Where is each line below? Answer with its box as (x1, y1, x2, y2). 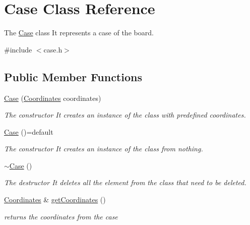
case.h (43, 44, 62, 54)
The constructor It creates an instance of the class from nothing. (4, 143, 203, 154)
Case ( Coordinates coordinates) (4, 92, 101, 103)
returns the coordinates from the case (4, 211, 118, 221)
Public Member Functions (4, 69, 142, 84)
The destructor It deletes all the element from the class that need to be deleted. (4, 177, 246, 188)
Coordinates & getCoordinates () (4, 194, 106, 205)
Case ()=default (4, 126, 53, 137)
